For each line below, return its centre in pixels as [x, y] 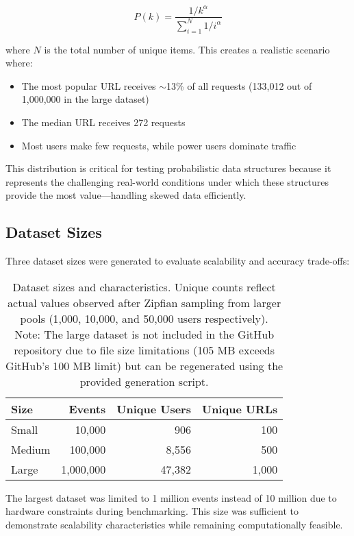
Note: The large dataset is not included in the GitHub [144, 334]
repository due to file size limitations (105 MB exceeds [144, 350]
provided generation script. [144, 381]
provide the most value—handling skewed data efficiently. [126, 195]
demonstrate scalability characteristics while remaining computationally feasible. [174, 525]
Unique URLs [240, 409]
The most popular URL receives [89, 85]
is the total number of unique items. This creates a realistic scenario [187, 49]
